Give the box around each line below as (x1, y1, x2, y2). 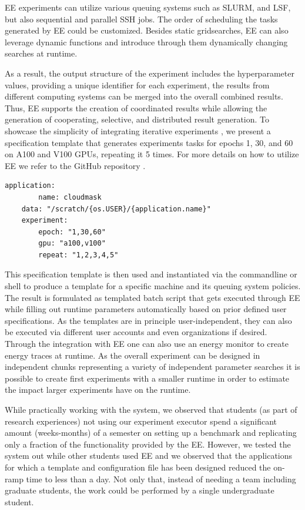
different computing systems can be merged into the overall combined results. (5, 90, 283, 102)
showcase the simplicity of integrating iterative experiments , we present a (5, 124, 271, 137)
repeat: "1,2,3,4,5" (38, 250, 119, 259)
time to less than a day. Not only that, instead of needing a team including (26, 472, 296, 485)
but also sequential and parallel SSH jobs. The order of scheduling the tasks (5, 12, 278, 25)
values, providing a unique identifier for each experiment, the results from (5, 78, 270, 91)
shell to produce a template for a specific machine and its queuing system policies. (5, 280, 301, 292)
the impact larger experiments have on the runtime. (5, 383, 191, 396)
